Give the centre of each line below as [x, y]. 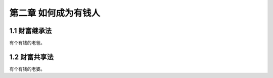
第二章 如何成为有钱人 [55, 13]
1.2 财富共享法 [32, 57]
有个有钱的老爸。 [27, 43]
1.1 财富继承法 [31, 31]
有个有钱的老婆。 [27, 69]
